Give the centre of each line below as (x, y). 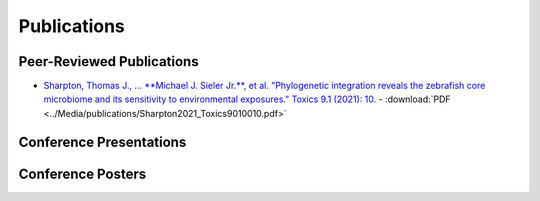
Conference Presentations (102, 141)
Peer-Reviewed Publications (108, 61)
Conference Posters (82, 173)
